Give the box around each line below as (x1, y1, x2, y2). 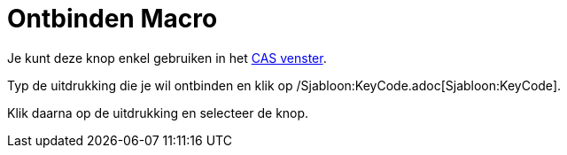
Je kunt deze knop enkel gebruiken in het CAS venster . (7, 50, 327, 66)
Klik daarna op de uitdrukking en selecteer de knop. (7, 105, 309, 120)
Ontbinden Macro (7, 4, 218, 34)
